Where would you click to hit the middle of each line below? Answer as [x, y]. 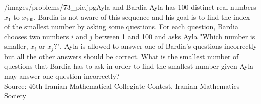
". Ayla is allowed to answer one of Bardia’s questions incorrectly [157, 46]
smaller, [16, 46]
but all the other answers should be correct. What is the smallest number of [121, 56]
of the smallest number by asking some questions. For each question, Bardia [121, 26]
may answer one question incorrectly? [62, 76]
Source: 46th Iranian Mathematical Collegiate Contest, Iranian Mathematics [122, 86]
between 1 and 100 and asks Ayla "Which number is [175, 36]
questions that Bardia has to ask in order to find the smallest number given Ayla [129, 66]
